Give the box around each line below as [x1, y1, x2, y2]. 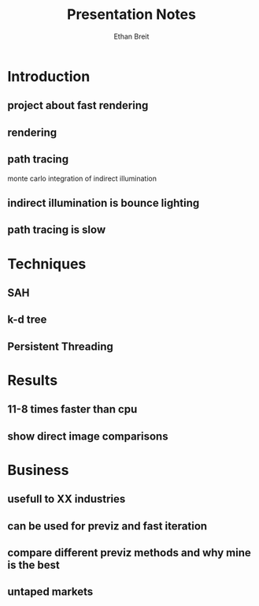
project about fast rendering [7, 99, 149, 112]
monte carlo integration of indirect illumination [7, 174, 157, 183]
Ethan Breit [113, 32, 150, 41]
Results [7, 371, 58, 389]
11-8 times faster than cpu [7, 402, 138, 416]
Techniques [7, 255, 87, 273]
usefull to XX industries [7, 492, 126, 506]
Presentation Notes [67, 6, 196, 24]
